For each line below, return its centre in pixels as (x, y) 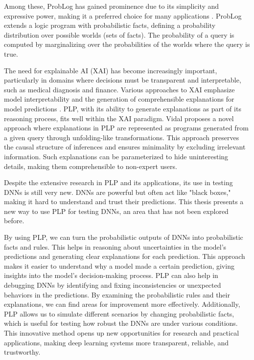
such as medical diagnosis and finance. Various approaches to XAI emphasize (119, 89)
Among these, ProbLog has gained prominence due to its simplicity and (112, 6)
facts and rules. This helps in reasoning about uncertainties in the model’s (115, 246)
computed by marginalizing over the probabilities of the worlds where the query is (127, 44)
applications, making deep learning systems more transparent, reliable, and (116, 342)
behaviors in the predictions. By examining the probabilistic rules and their (117, 294)
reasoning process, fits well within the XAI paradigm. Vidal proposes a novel (119, 118)
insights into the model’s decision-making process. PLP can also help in (111, 275)
